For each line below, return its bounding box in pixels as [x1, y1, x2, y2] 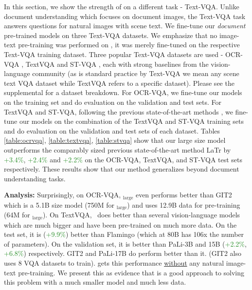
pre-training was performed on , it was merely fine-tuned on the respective [18, 39, 240, 50]
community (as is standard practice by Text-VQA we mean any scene [32, 68, 239, 78]
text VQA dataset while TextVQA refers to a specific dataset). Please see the [4, 77, 234, 88]
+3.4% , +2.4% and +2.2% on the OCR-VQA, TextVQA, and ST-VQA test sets [4, 154, 243, 164]
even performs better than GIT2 [135, 190, 232, 200]
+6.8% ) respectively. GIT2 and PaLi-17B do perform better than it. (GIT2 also [4, 248, 241, 258]
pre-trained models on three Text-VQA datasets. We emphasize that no [4, 30, 217, 40]
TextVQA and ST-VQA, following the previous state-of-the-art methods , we [4, 106, 233, 116]
